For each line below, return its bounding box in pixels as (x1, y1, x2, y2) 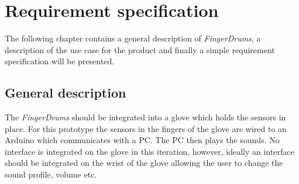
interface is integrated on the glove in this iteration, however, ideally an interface (5, 145, 294, 157)
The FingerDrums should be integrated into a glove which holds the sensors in (5, 111, 286, 123)
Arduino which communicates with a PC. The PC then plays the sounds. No (5, 134, 280, 146)
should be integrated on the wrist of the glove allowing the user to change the (5, 157, 283, 169)
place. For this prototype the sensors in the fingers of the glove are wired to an (5, 122, 287, 134)
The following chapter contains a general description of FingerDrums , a (5, 32, 261, 44)
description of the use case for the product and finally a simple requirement (5, 43, 275, 55)
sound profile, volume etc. (5, 168, 97, 180)
